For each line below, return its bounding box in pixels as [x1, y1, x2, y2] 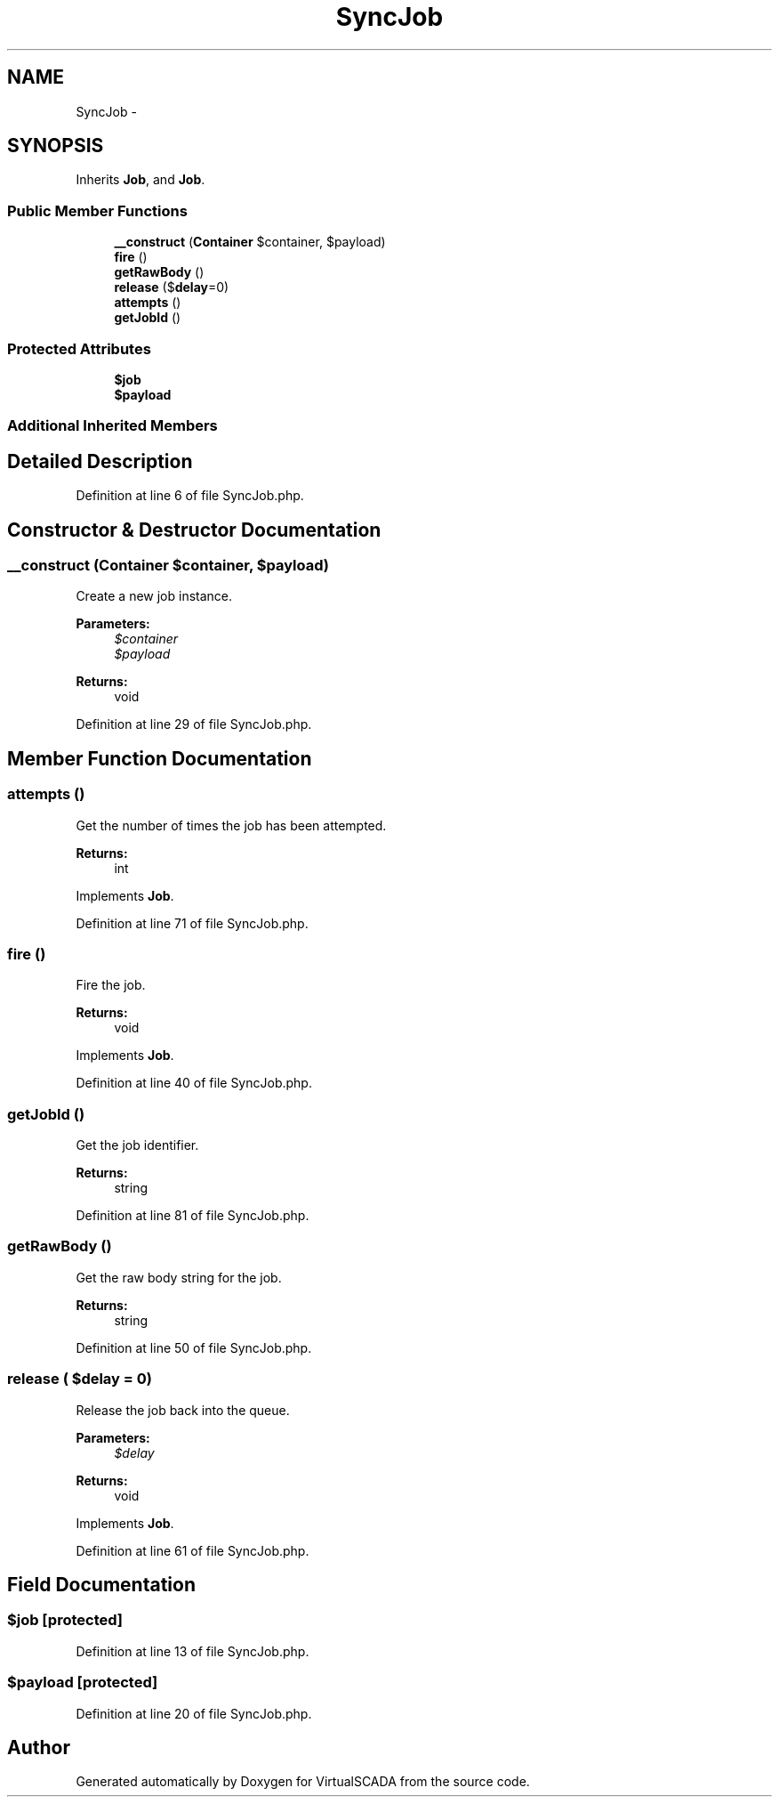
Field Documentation [7, 1573, 196, 1597]
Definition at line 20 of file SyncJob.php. [76, 1705, 312, 1721]
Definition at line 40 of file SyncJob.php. [76, 1075, 312, 1091]
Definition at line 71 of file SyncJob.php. [76, 915, 309, 931]
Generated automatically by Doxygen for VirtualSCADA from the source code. [76, 1774, 530, 1790]
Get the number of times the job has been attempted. [76, 817, 387, 833]
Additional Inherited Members [7, 417, 218, 435]
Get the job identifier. [76, 1137, 199, 1153]
